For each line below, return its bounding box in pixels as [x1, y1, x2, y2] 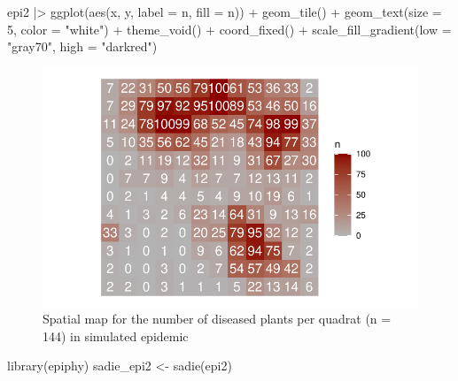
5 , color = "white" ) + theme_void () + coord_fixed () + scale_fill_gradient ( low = [7, 19, 452, 38]
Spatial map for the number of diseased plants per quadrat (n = [43, 309, 392, 328]
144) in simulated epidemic [43, 326, 189, 345]
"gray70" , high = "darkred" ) [7, 37, 158, 56]
